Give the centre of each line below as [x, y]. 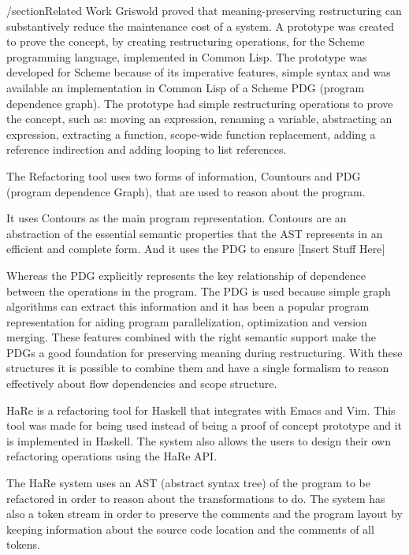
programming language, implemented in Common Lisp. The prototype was [187, 56]
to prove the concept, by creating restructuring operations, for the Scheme [186, 41]
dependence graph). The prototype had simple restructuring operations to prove [200, 103]
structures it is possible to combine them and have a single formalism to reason [198, 368]
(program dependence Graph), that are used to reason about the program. [186, 191]
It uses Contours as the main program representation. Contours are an [177, 218]
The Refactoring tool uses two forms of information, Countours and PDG [184, 175]
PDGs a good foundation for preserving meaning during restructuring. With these [204, 352]
